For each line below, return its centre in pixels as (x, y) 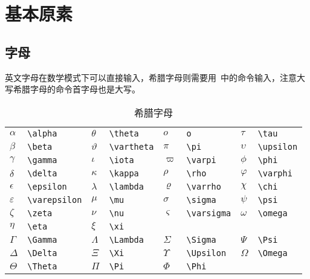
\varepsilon (55, 200)
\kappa (124, 173)
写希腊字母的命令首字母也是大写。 (73, 89)
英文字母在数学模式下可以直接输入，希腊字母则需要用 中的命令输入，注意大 (155, 77)
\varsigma (209, 213)
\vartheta (131, 146)
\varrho (204, 186)
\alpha (42, 133)
